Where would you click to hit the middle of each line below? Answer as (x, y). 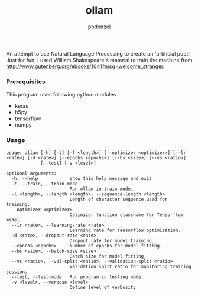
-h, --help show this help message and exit (82, 178)
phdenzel (99, 27)
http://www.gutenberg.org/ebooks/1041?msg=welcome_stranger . (85, 66)
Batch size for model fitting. (108, 256)
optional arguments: (32, 173)
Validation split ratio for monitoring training (131, 266)
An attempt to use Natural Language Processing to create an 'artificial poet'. (98, 53)
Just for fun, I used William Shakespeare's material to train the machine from (99, 60)
